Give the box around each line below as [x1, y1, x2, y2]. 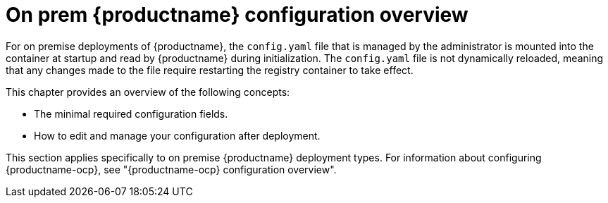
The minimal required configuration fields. [34, 107, 228, 120]
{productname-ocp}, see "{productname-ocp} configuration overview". [6, 163, 337, 176]
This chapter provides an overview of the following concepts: [6, 85, 290, 98]
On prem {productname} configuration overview [6, 3, 469, 27]
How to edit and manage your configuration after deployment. [34, 129, 321, 142]
